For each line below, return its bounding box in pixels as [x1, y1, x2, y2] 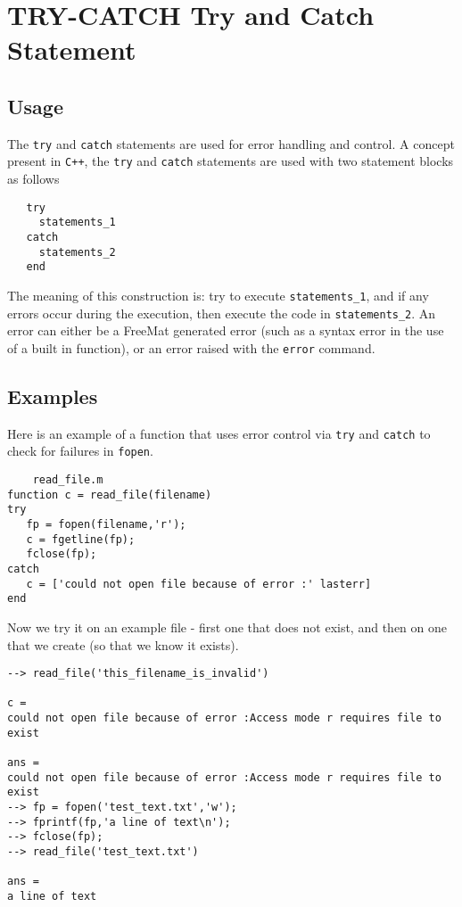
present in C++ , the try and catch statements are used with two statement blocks [7, 152, 454, 170]
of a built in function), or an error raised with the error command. [7, 338, 375, 357]
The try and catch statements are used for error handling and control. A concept [7, 134, 455, 153]
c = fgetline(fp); [26, 532, 136, 546]
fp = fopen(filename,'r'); [26, 518, 186, 531]
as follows [7, 169, 60, 188]
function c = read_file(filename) [7, 488, 212, 501]
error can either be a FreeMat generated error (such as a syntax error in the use [7, 321, 444, 340]
